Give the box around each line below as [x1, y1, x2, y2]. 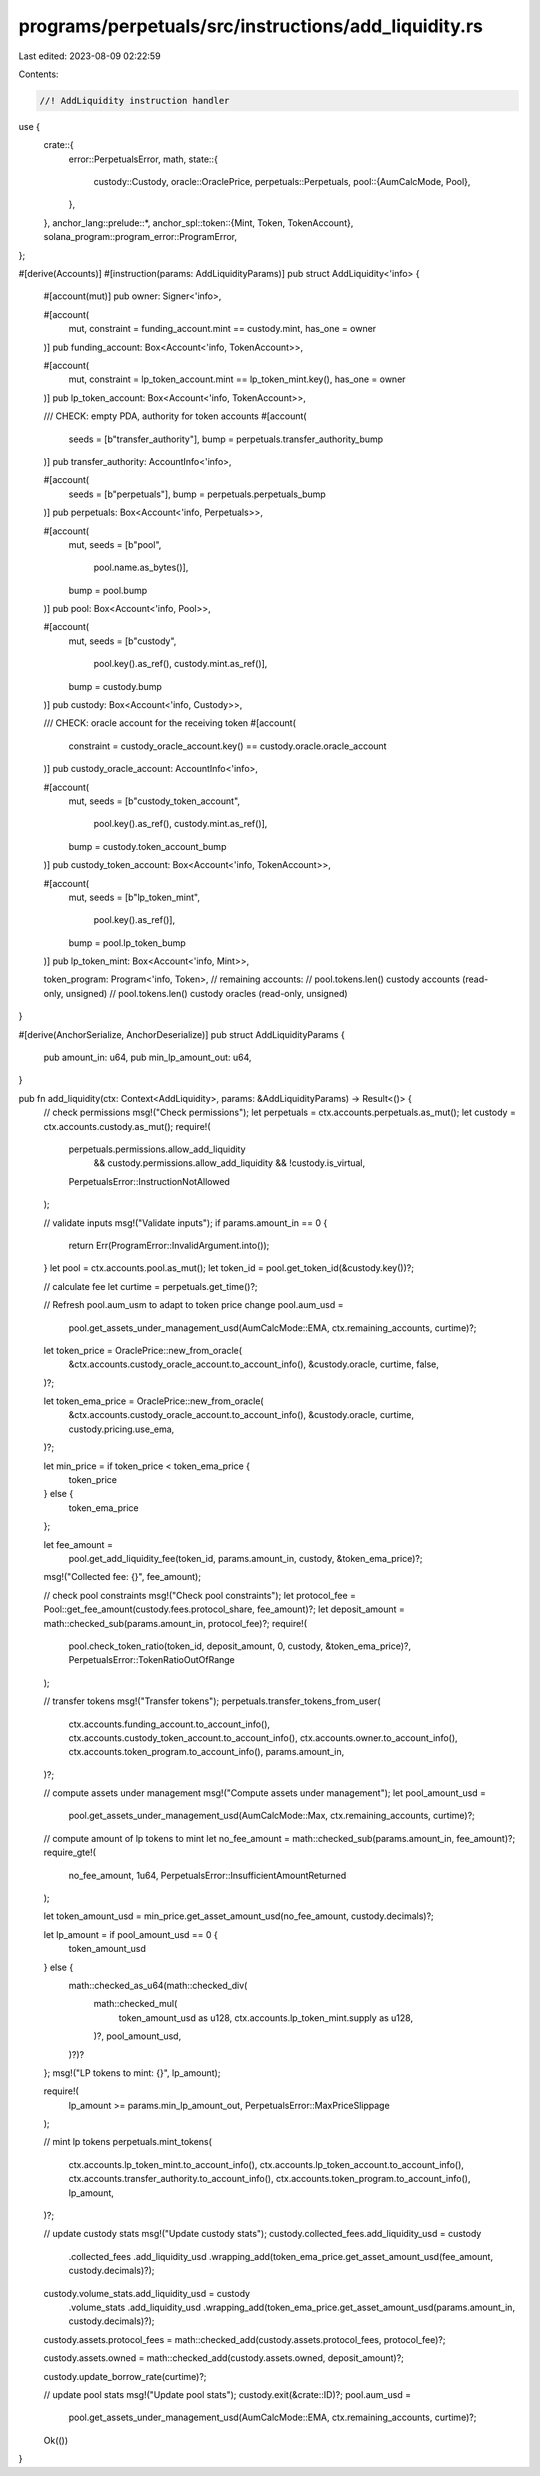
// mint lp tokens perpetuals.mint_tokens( [43, 2136, 212, 2148]
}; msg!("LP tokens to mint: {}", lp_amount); [43, 2066, 221, 2079]
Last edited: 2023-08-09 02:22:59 [18, 50, 161, 62]
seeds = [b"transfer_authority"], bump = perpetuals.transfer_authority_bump [68, 433, 384, 445]
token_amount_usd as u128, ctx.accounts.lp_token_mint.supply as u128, [118, 2011, 414, 2024]
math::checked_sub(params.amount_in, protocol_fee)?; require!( [43, 1617, 307, 1629]
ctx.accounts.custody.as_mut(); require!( [43, 1120, 211, 1132]
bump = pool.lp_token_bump [68, 936, 187, 949]
